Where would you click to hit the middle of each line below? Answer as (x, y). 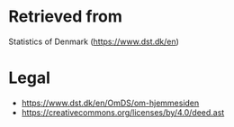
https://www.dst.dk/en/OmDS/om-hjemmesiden (110, 103)
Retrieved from (66, 17)
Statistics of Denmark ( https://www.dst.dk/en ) (94, 41)
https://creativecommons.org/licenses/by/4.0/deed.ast (123, 112)
